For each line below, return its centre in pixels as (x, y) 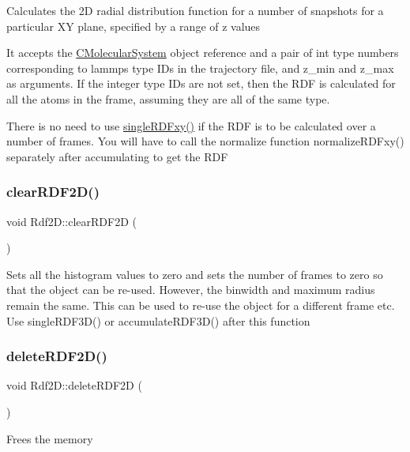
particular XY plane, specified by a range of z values (134, 26)
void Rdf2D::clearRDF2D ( (71, 221)
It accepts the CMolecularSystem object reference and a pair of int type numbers (203, 53)
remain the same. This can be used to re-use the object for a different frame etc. (201, 305)
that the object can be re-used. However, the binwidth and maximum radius (191, 290)
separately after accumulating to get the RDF (117, 156)
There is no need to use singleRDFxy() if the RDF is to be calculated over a (191, 125)
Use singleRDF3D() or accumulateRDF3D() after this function (158, 320)
